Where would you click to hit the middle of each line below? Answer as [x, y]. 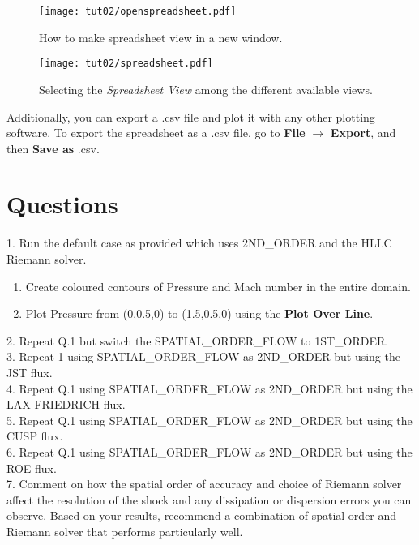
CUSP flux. [35, 436]
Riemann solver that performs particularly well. [125, 531]
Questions [62, 204]
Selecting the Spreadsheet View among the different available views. [206, 89]
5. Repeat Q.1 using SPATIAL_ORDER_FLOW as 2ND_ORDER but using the [209, 420]
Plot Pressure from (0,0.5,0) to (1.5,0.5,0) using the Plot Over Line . [199, 313]
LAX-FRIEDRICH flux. [66, 404]
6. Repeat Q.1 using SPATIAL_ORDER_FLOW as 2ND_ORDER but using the [209, 451]
